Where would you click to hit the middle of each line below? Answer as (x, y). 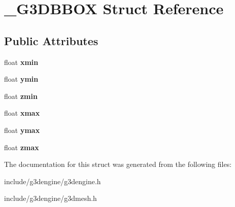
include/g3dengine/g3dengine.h (53, 181)
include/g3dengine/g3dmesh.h (51, 198)
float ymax (22, 130)
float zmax (22, 147)
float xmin (21, 62)
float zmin (21, 96)
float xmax (22, 113)
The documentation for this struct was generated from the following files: (118, 164)
